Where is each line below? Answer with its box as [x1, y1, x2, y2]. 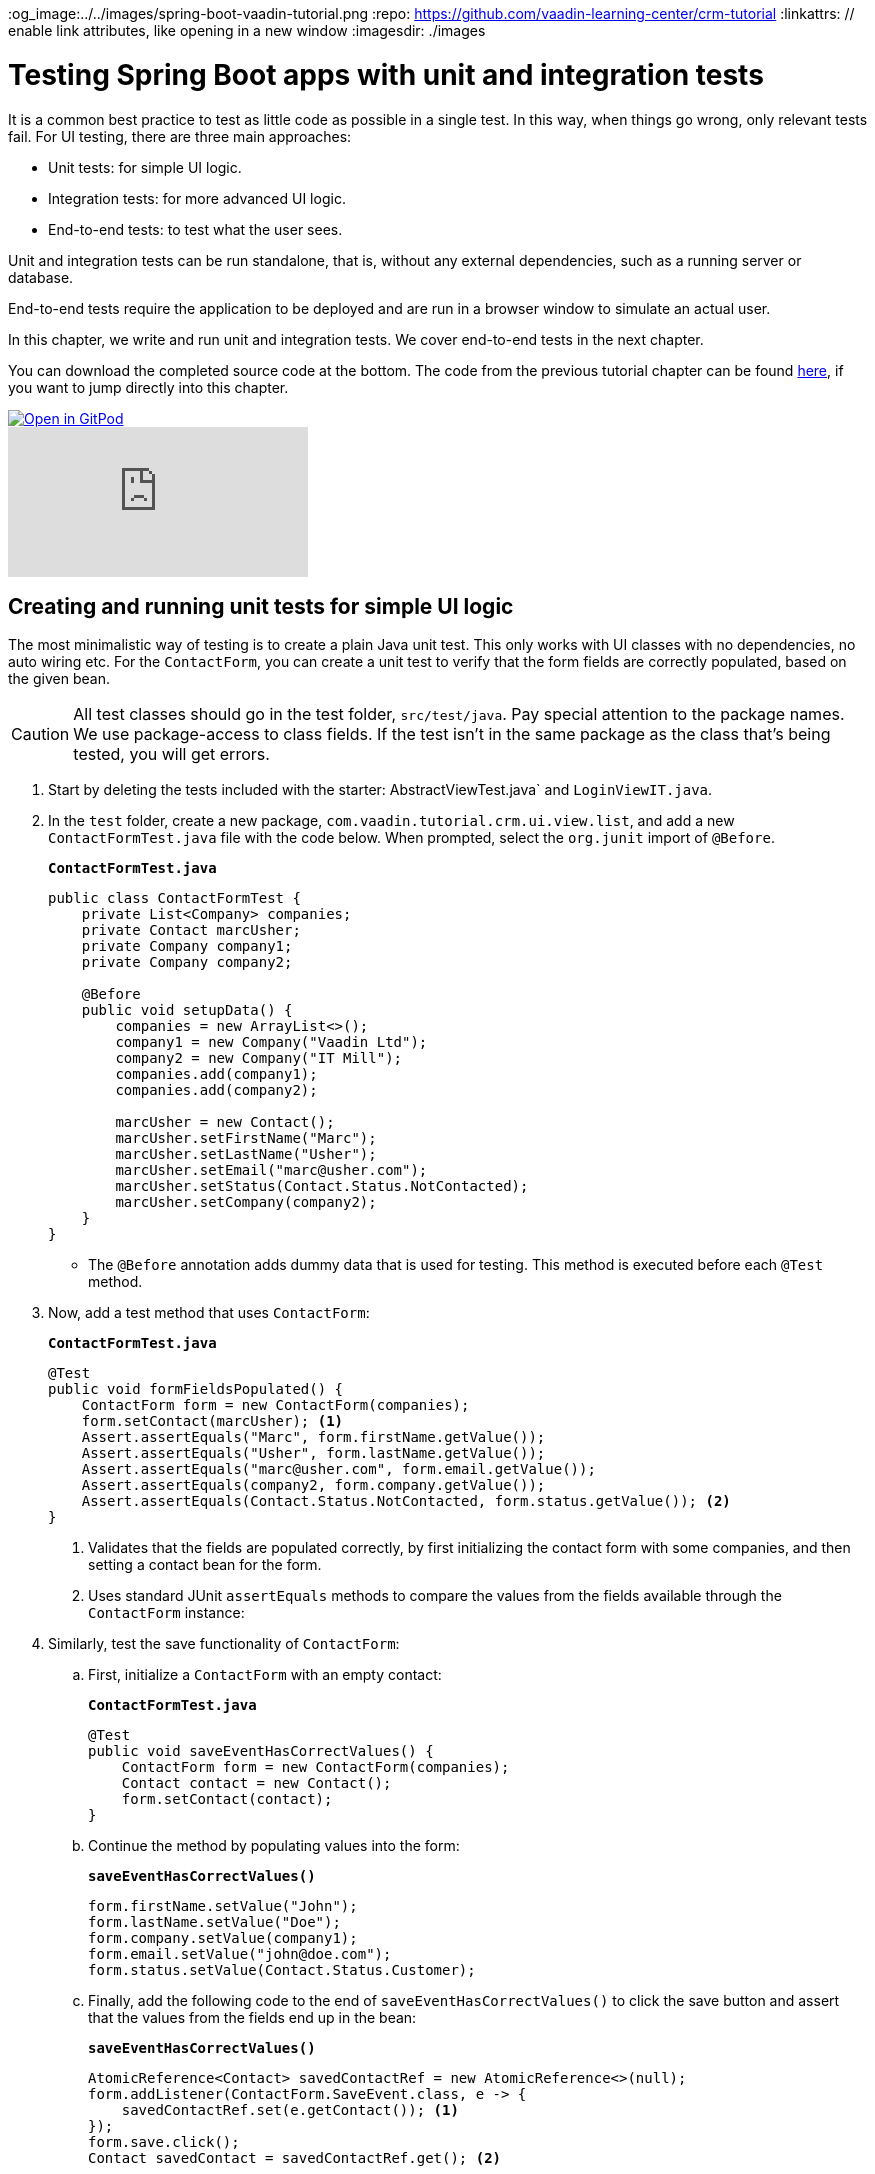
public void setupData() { [81, 1002, 293, 1019]
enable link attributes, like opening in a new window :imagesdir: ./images [8, 22, 486, 39]
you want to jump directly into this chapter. [8, 378, 289, 396]
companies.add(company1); [115, 1066, 318, 1083]
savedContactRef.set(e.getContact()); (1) [121, 2102, 459, 2119]
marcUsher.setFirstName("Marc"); [115, 1130, 377, 1147]
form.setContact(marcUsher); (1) [81, 1413, 344, 1430]
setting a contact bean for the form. [88, 1556, 322, 1574]
